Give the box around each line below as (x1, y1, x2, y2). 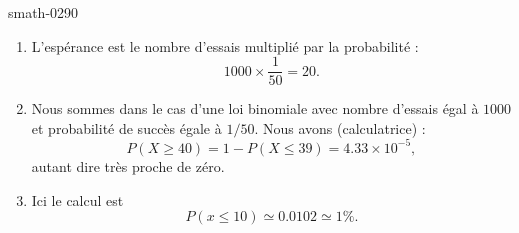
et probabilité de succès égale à (31, 117, 222, 138)
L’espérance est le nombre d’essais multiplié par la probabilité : (31, 35, 419, 56)
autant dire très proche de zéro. (31, 155, 225, 176)
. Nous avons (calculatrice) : (254, 117, 426, 138)
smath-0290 (8, 2, 79, 22)
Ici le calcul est (31, 189, 124, 210)
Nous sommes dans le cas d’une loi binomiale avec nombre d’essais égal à (31, 98, 479, 119)
